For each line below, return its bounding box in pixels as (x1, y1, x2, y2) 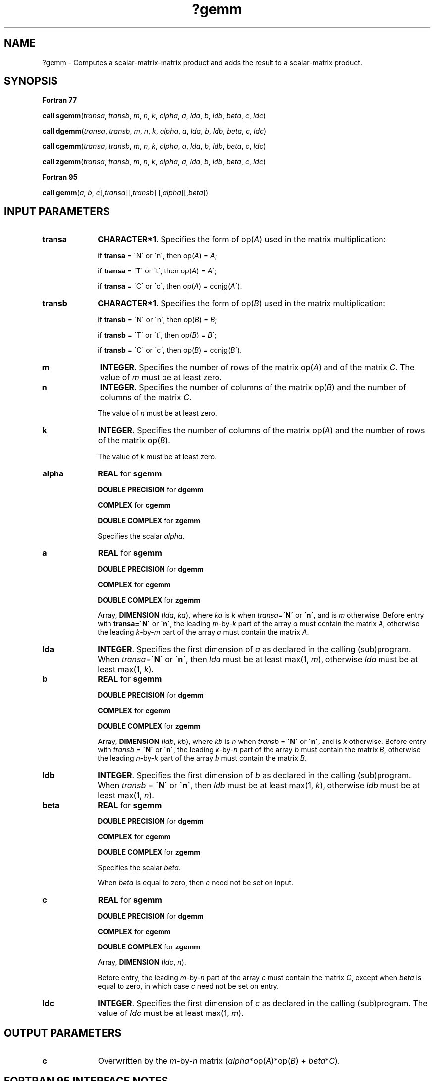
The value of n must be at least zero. (98, 409, 217, 418)
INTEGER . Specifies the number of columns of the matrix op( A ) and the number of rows (98, 425, 425, 436)
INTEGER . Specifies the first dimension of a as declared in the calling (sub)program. (98, 644, 411, 655)
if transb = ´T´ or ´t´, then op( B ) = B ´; (98, 331, 217, 339)
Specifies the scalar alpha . (98, 532, 185, 540)
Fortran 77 (42, 96, 77, 105)
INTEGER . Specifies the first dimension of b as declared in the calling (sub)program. (98, 770, 411, 781)
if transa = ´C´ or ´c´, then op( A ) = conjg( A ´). (98, 282, 242, 291)
